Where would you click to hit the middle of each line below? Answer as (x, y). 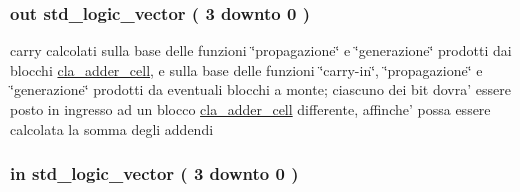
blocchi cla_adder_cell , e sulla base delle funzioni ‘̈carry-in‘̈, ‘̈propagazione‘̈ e (246, 69)
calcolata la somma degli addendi (112, 128)
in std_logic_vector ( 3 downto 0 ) (154, 173)
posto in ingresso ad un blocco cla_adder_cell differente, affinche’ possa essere (250, 109)
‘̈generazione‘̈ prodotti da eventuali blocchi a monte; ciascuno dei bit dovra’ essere (260, 89)
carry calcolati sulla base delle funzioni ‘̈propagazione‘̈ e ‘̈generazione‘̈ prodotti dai (261, 50)
